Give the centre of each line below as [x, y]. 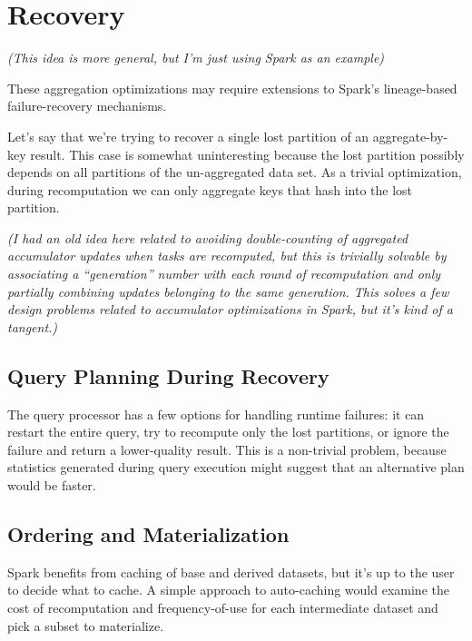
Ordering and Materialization [148, 534]
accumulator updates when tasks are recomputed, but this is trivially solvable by [227, 256]
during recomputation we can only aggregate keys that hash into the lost [210, 189]
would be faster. [52, 485]
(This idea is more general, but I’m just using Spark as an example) [196, 58]
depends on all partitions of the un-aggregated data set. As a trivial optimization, [235, 172]
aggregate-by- [410, 136]
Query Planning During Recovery [168, 375]
